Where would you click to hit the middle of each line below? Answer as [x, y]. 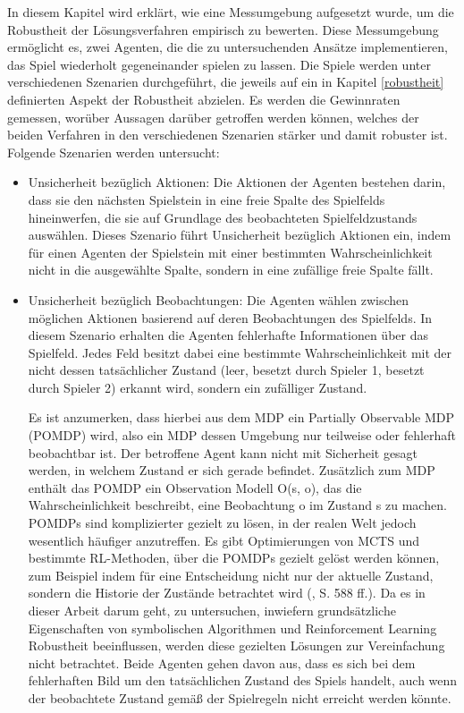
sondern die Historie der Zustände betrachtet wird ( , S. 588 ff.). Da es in [227, 593]
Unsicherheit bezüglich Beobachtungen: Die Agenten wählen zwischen [219, 299]
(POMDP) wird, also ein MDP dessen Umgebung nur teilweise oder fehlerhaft [242, 435]
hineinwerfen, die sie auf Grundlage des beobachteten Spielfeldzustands [223, 217]
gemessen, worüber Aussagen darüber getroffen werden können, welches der [213, 117]
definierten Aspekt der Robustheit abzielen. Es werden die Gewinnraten [204, 99]
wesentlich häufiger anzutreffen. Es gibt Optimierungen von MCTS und [224, 540]
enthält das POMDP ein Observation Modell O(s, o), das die [195, 487]
